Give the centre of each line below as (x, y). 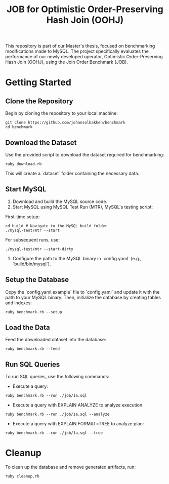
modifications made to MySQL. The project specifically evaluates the (77, 51)
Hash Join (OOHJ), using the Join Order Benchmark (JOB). (67, 62)
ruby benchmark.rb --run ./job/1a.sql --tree (54, 433)
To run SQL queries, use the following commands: (57, 377)
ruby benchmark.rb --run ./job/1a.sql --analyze (57, 414)
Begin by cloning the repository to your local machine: (61, 113)
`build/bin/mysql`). (32, 264)
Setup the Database (37, 280)
